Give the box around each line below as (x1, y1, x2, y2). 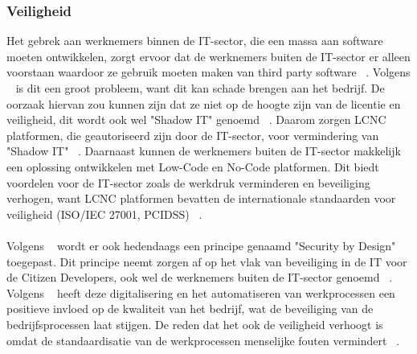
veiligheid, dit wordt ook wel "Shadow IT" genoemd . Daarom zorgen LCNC (6, 111, 386, 128)
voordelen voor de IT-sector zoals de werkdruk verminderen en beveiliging (6, 174, 370, 191)
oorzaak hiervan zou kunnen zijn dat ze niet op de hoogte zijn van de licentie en (6, 95, 401, 112)
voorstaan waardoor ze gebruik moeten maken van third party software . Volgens (6, 64, 411, 80)
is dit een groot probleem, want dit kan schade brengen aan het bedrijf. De (15, 80, 385, 96)
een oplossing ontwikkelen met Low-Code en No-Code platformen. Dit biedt (6, 158, 379, 175)
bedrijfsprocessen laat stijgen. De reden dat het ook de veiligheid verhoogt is (6, 315, 383, 332)
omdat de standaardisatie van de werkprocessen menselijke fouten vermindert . (6, 331, 400, 348)
